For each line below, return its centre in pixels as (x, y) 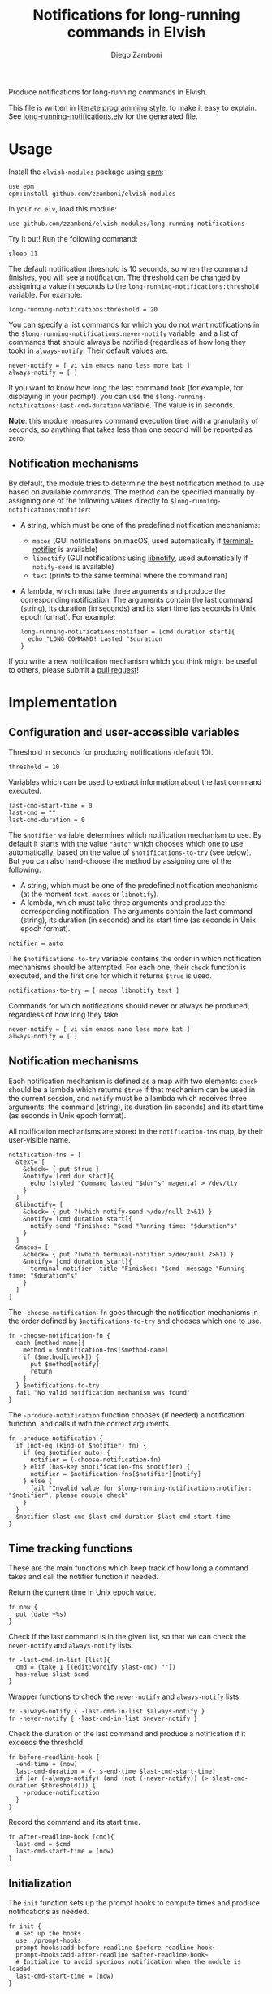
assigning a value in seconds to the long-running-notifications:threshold (134, 285)
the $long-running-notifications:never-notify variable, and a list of (123, 333)
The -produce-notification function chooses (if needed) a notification (127, 1415)
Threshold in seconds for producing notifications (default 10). (111, 752)
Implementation (63, 702)
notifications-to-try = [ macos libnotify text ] (94, 990)
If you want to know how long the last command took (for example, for (126, 387)
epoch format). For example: (68, 616)
